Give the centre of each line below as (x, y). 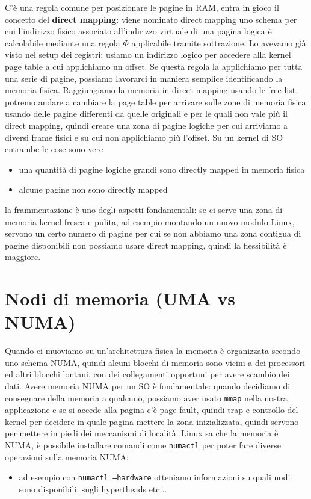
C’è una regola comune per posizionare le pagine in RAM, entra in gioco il (142, 7)
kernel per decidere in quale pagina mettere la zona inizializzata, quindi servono (152, 421)
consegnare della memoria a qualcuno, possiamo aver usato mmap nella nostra (146, 398)
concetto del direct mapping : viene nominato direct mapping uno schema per (151, 19)
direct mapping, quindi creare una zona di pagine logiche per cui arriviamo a (146, 125)
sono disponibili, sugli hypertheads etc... (93, 488)
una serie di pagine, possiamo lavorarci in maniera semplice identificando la (144, 78)
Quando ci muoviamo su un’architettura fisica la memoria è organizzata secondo (153, 351)
